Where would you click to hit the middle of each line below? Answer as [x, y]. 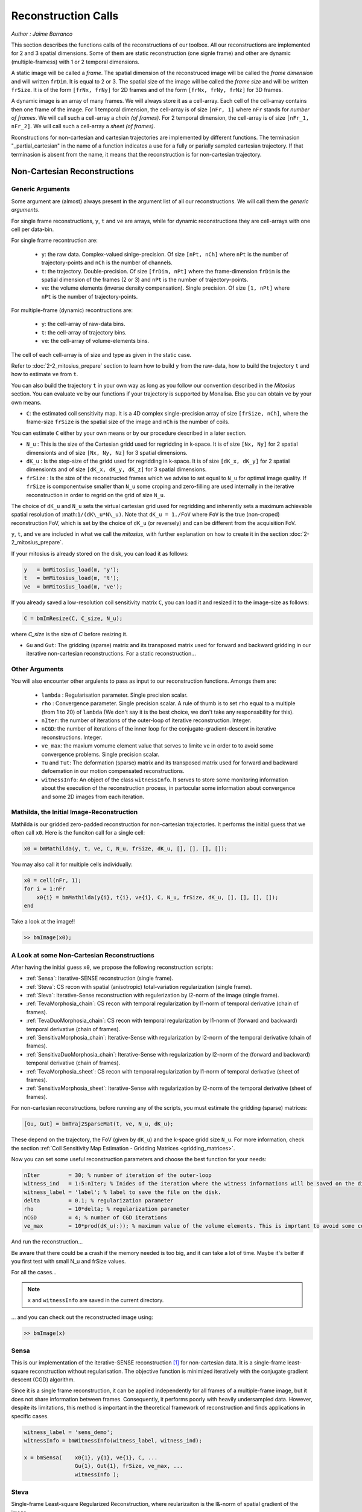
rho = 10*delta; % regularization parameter [106, 1209]
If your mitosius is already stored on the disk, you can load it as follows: [100, 553]
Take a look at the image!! [43, 922]
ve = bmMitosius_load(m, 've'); [73, 586]
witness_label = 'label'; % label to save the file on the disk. [122, 1192]
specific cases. [30, 1416]
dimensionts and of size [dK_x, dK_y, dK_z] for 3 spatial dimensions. [116, 469]
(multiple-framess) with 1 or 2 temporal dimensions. [75, 62]
